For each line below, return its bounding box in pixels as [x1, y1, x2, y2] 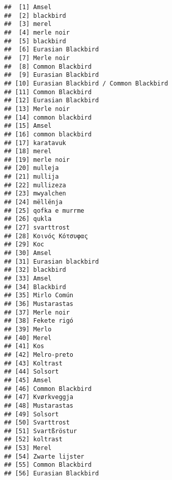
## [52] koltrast [4, 436, 63, 443]
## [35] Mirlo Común [4, 292, 74, 299]
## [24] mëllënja [4, 199, 63, 206]
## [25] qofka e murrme [4, 207, 84, 214]
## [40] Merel [4, 334, 52, 342]
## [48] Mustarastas [4, 402, 74, 409]
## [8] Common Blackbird [4, 63, 92, 70]
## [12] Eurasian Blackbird [4, 97, 99, 104]
